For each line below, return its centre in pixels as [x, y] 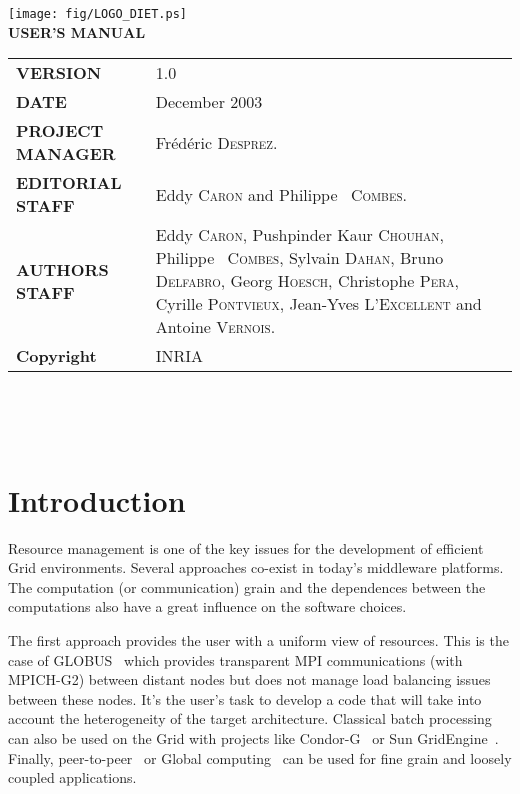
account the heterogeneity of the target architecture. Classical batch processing [250, 718]
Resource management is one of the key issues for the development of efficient [246, 547]
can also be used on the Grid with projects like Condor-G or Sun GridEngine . [253, 737]
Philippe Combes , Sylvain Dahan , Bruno [299, 258]
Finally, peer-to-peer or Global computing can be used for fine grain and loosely [260, 757]
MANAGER [66, 154]
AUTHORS [62, 269]
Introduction [97, 499]
